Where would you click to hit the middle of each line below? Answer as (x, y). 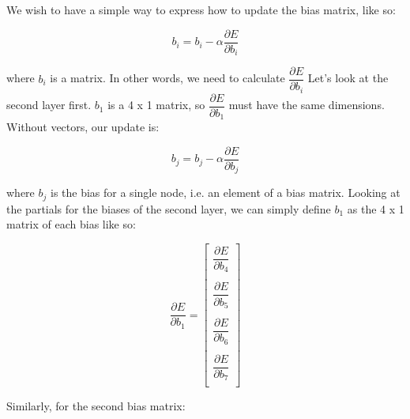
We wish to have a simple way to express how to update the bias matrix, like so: (201, 9)
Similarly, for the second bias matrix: (96, 406)
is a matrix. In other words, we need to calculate (167, 78)
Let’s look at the (348, 78)
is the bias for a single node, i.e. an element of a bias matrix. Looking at (225, 193)
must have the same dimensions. (307, 105)
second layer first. (49, 105)
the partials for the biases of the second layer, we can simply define (169, 208)
